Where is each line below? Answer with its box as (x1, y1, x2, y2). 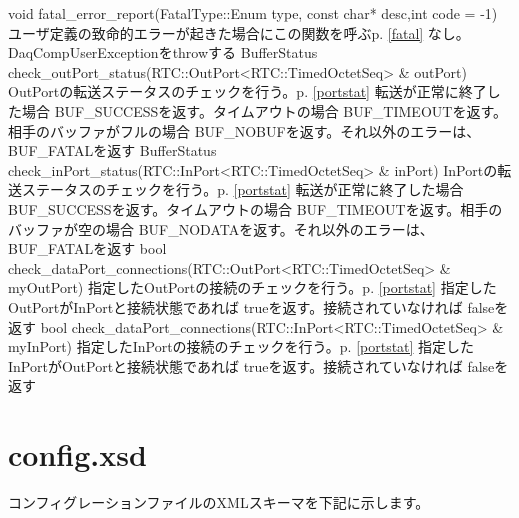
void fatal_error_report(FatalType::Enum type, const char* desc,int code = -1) (8, 3, 498, 23)
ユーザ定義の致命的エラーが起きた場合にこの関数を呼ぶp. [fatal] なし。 (8, 22, 470, 43)
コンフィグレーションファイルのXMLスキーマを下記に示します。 (8, 492, 430, 512)
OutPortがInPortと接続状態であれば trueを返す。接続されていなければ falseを (8, 296, 509, 317)
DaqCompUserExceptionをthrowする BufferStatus (8, 42, 318, 63)
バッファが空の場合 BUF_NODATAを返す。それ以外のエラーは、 (8, 218, 434, 239)
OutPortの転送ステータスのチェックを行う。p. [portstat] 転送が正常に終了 (8, 81, 487, 102)
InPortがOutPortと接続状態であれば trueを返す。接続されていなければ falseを (8, 355, 509, 376)
